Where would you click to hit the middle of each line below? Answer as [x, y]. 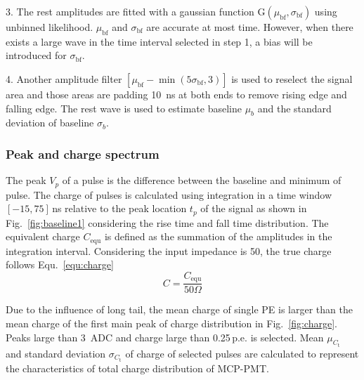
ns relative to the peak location [119, 208]
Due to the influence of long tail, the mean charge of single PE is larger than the [179, 309]
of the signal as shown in [254, 208]
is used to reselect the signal [292, 78]
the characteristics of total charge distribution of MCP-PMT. [137, 368]
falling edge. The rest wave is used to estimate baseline [124, 108]
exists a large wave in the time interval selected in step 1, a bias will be [159, 41]
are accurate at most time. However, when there [250, 27]
